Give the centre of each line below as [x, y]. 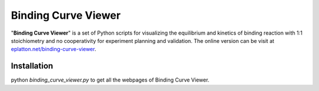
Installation [32, 66]
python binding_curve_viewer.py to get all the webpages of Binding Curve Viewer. [110, 80]
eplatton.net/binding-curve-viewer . [54, 49]
